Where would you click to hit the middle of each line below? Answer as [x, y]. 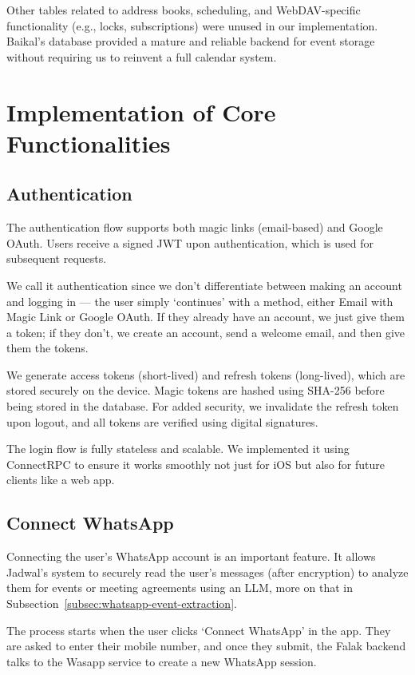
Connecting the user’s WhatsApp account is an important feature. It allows [191, 556]
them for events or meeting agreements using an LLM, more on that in [180, 588]
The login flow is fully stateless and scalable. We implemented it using [178, 449]
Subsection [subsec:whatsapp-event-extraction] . [122, 604]
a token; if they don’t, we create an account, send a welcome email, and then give [206, 332]
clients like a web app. [61, 480]
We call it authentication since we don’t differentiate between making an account [204, 285]
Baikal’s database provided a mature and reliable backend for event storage [191, 41]
